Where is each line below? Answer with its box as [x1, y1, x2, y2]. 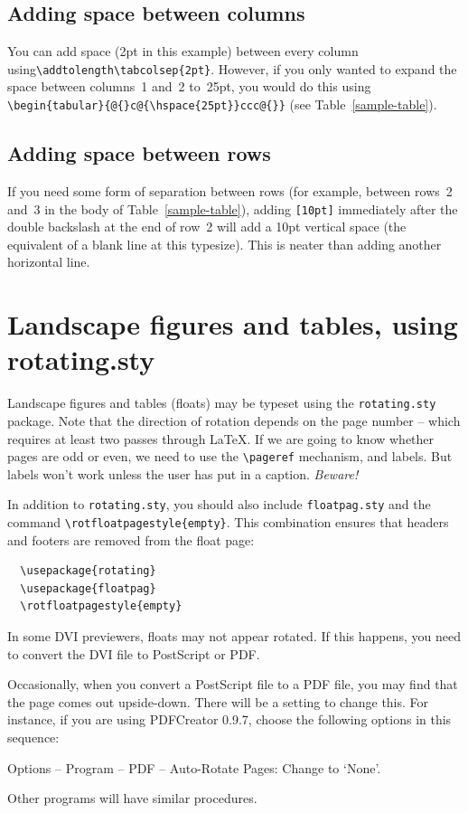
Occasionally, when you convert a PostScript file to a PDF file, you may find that [7, 675, 458, 694]
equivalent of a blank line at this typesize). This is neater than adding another [7, 234, 442, 253]
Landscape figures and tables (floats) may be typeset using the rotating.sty [7, 393, 436, 412]
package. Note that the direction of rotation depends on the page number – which [7, 411, 461, 430]
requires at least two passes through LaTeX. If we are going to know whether [7, 429, 435, 448]
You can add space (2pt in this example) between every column [7, 42, 359, 61]
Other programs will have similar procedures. [7, 789, 257, 808]
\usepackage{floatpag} [20, 581, 156, 595]
